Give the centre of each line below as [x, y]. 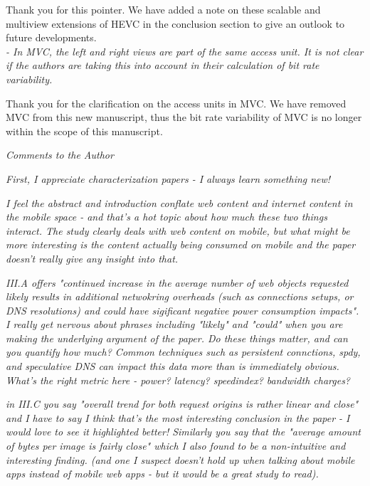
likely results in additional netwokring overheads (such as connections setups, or [180, 296]
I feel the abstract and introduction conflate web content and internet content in [179, 202]
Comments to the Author [60, 155]
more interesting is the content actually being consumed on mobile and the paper [181, 244]
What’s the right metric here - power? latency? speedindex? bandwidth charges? [178, 380]
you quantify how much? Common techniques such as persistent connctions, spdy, [183, 352]
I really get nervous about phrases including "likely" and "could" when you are [174, 324]
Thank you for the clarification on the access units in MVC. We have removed [176, 103]
